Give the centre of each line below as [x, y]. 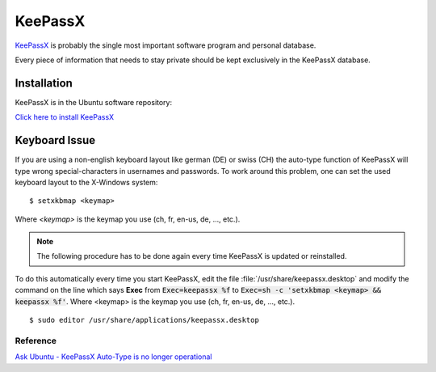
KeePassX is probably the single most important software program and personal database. [166, 45]
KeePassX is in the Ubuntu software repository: [94, 102]
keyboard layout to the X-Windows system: [86, 182]
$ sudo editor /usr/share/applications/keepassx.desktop [145, 320]
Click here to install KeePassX [65, 117]
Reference [36, 340]
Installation [44, 83]
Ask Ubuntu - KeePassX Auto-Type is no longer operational [113, 357]
